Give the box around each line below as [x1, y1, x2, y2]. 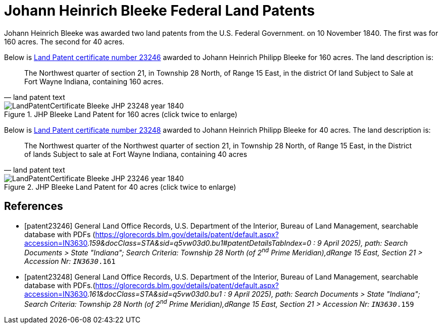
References [4, 200, 63, 213]
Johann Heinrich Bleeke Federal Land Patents [4, 2, 315, 19]
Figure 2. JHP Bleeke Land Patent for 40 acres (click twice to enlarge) [4, 182, 236, 191]
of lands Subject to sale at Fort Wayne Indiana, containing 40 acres [24, 149, 248, 158]
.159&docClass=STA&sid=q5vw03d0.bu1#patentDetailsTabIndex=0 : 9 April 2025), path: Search [87, 238, 408, 247]
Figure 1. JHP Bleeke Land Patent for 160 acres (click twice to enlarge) [4, 110, 237, 119]
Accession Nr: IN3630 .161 [24, 257, 116, 266]
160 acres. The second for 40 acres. [4, 37, 125, 46]
